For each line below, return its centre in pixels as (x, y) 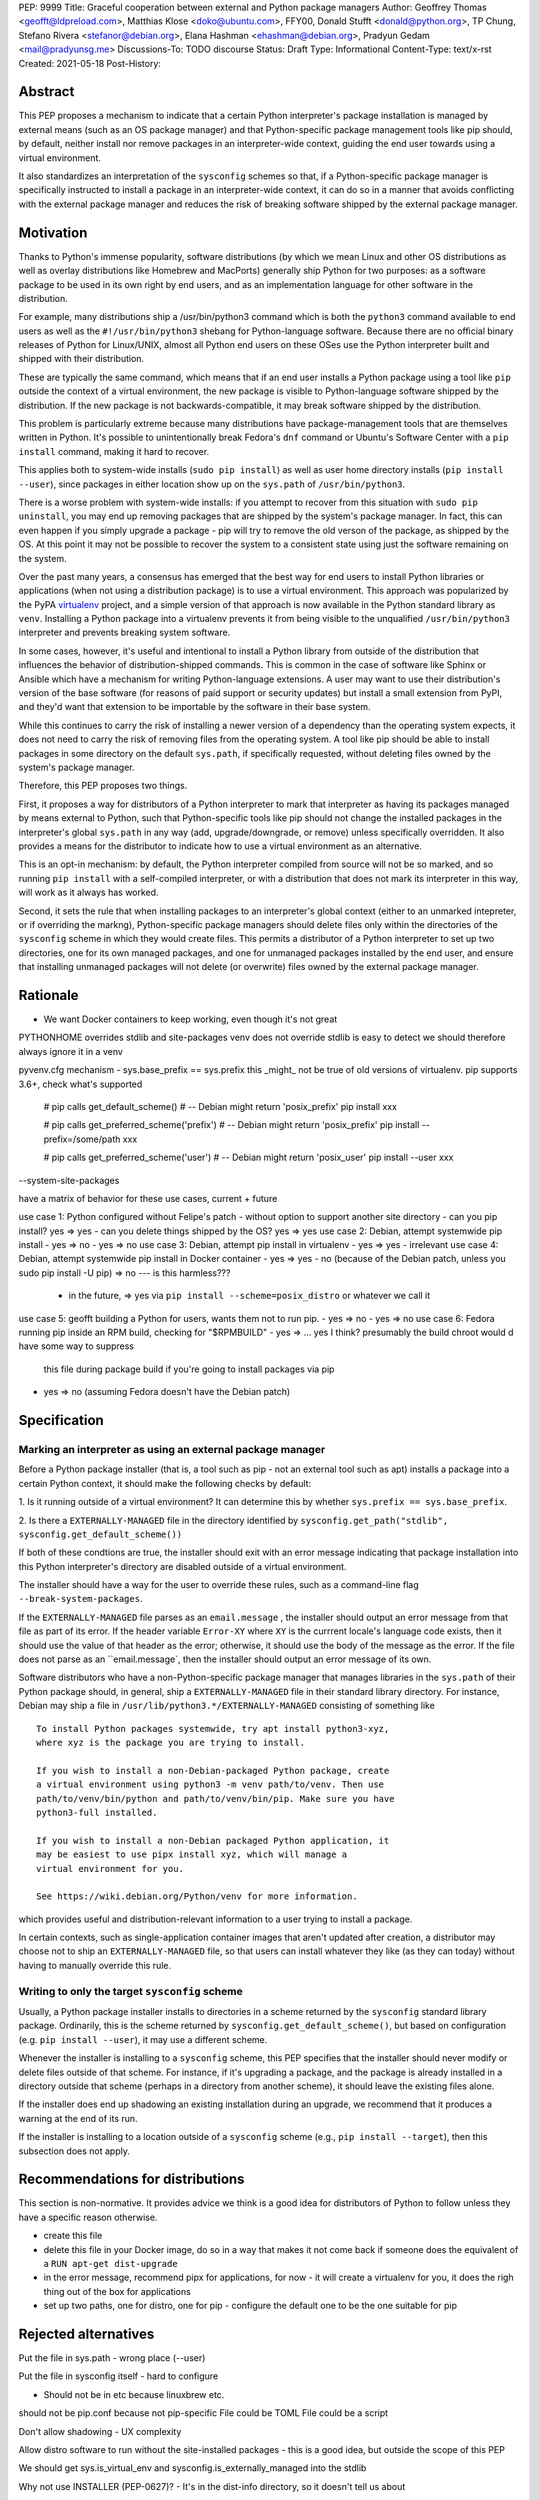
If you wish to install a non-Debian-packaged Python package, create (213, 1770)
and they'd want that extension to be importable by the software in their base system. (194, 707)
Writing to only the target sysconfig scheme (131, 1991)
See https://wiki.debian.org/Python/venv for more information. (197, 1896)
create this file (73, 2236)
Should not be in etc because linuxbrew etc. (134, 2394)
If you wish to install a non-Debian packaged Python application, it (213, 1840)
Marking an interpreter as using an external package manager (172, 1449)
